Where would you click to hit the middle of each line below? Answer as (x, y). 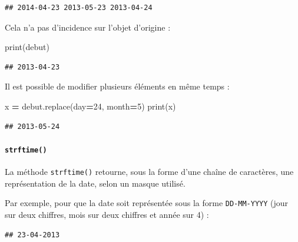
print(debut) (27, 47)
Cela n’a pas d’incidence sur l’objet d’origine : (88, 27)
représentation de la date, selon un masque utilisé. (95, 183)
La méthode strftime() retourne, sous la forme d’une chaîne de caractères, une (149, 172)
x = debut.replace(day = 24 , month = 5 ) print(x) (90, 106)
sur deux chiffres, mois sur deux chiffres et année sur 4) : (107, 214)
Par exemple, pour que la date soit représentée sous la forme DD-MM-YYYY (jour (147, 203)
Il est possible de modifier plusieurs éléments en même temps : (117, 86)
